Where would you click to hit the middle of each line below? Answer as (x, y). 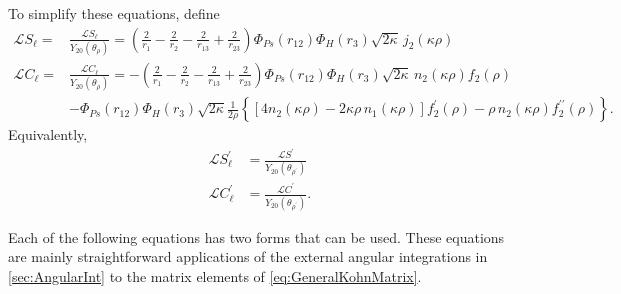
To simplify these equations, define (114, 13)
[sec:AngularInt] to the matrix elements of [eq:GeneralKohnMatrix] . (215, 275)
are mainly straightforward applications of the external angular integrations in (248, 256)
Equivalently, (48, 134)
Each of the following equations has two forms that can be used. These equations (256, 236)
